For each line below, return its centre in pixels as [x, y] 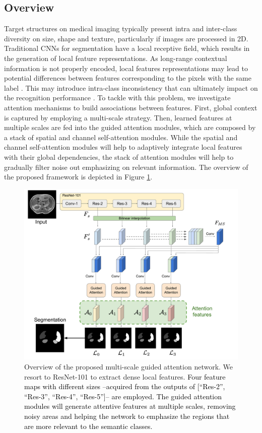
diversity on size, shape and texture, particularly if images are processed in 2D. [126, 38]
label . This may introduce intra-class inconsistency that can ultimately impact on [131, 87]
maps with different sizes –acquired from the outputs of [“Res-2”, [125, 386]
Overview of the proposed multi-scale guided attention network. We [129, 366]
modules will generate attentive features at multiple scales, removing [130, 406]
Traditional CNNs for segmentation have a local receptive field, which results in [127, 48]
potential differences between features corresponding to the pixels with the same [128, 78]
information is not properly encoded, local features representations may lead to [126, 68]
